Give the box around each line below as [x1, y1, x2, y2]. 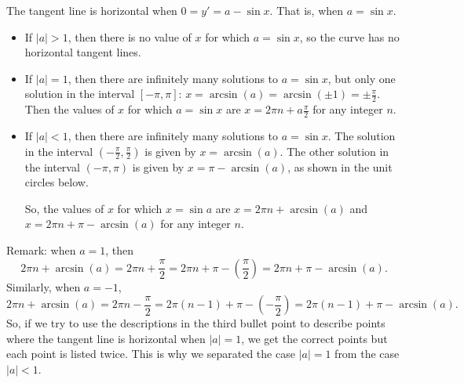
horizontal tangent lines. [24, 44, 141, 60]
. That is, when [269, 2, 344, 18]
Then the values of [24, 101, 115, 117]
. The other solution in [279, 143, 389, 159]
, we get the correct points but [241, 330, 388, 346]
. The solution [327, 128, 396, 144]
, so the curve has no [299, 28, 400, 45]
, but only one [327, 70, 396, 86]
